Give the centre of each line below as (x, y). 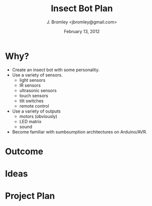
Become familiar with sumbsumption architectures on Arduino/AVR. (80, 131)
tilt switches (31, 101)
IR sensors (30, 85)
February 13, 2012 (82, 31)
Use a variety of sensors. (37, 75)
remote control (34, 106)
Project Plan (30, 196)
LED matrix (30, 121)
